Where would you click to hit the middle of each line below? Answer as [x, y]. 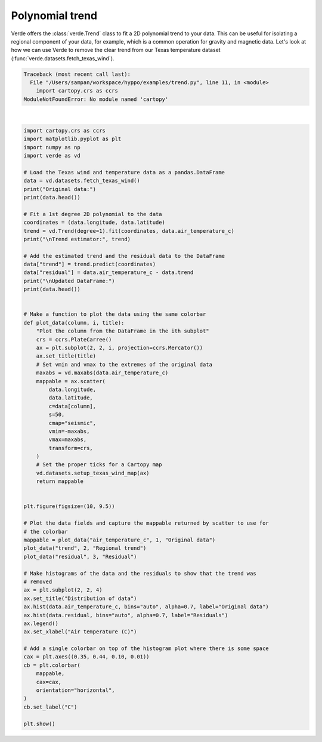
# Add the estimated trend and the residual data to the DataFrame [124, 256]
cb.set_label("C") [50, 707]
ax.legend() [41, 623]
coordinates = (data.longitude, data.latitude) [94, 223]
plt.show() [39, 723]
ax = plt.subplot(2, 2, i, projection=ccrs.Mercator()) [120, 348]
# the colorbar [46, 532]
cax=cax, [49, 682]
